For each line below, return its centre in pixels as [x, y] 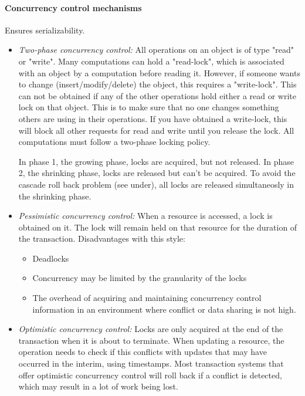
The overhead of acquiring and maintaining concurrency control [147, 298]
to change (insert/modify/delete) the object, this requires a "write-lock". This [157, 84]
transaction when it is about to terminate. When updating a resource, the [151, 340]
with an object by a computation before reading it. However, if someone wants [159, 72]
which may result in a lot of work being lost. [98, 386]
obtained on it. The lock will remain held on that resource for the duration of [158, 227]
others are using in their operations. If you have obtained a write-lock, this [153, 118]
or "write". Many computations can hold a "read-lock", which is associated [151, 61]
